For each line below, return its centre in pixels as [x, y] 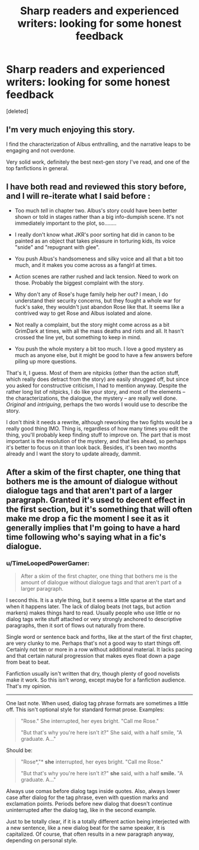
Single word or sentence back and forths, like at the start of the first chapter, [99, 637]
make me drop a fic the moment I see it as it [88, 518]
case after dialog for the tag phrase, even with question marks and [87, 798]
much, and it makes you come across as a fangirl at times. [86, 265]
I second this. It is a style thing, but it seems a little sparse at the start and [96, 600]
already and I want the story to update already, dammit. [73, 453]
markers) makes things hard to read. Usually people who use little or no [93, 613]
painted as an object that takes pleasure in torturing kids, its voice [95, 241]
